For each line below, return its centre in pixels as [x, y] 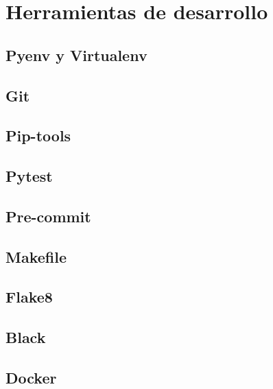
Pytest [29, 176]
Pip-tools [38, 135]
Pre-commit [48, 216]
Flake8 [29, 297]
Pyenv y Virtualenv [76, 55]
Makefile [36, 256]
